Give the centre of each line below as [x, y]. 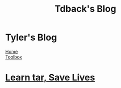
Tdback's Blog [85, 9]
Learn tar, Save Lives [50, 78]
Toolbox [14, 57]
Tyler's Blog [31, 37]
